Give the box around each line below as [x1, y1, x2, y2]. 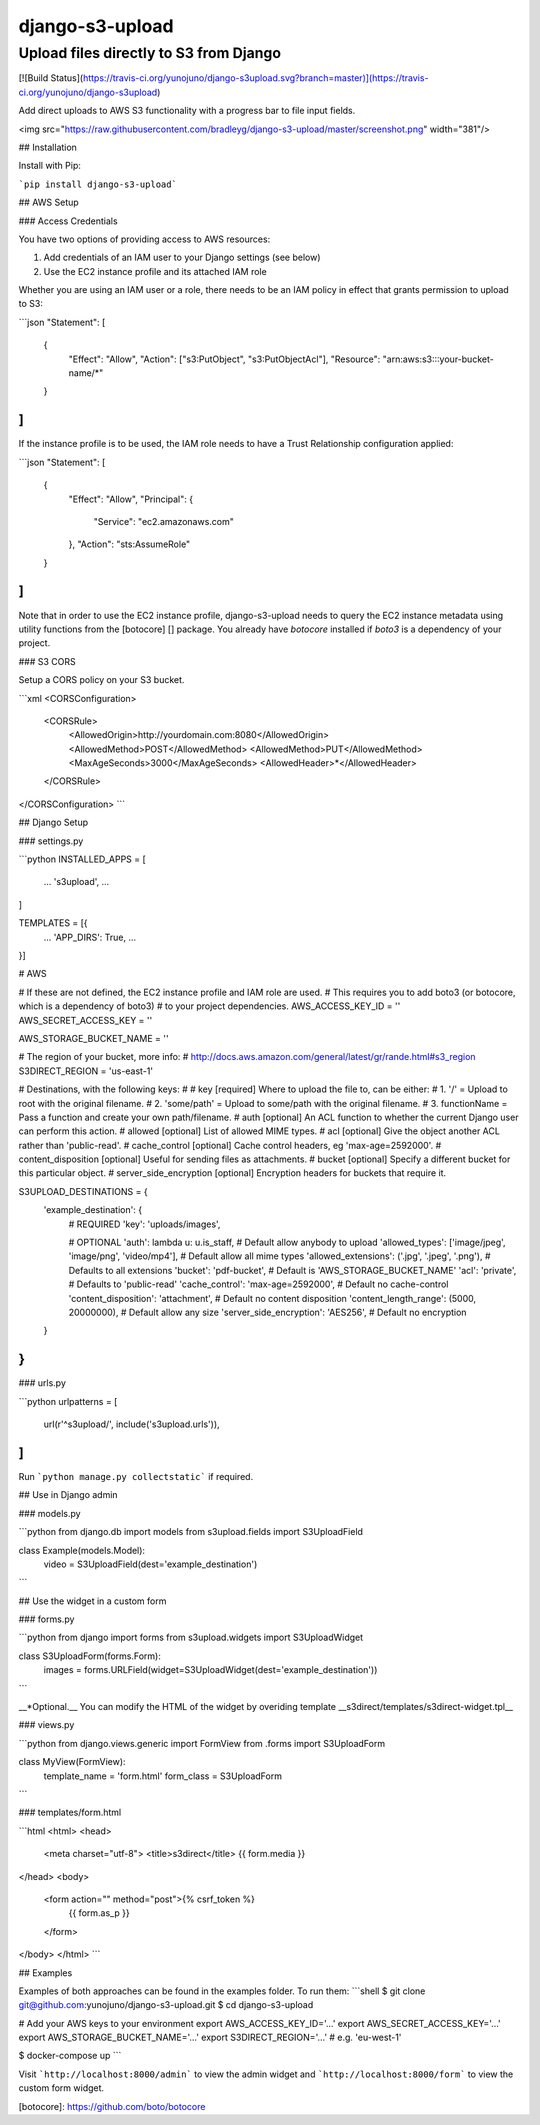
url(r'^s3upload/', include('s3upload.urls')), [43, 1418, 220, 1430]
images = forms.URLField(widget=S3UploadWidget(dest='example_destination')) [43, 1664, 378, 1676]
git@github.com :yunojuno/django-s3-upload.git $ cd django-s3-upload [18, 1999, 314, 2011]
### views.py [18, 1719, 75, 1731]
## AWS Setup [18, 196, 79, 209]
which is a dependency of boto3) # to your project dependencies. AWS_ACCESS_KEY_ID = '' [18, 1000, 401, 1012]
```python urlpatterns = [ [18, 1395, 118, 1407]
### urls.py [18, 1377, 67, 1389]
